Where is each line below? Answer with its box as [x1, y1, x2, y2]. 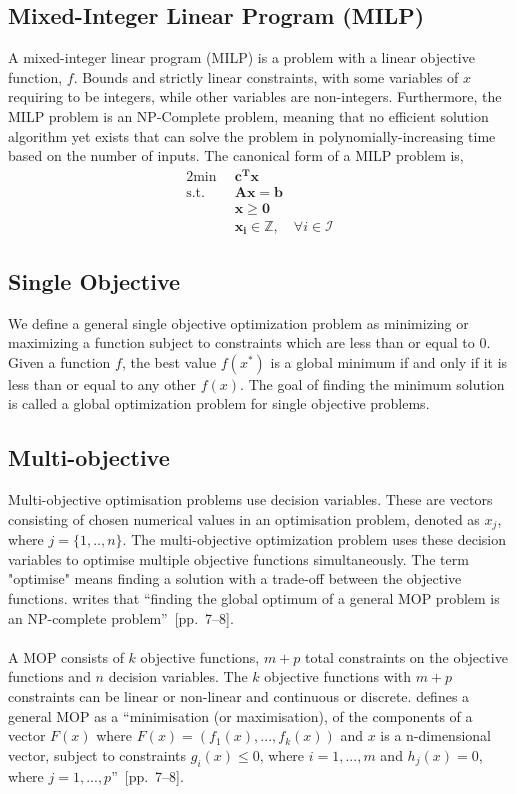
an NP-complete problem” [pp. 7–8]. [8, 607, 234, 628]
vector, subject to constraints [8, 744, 187, 765]
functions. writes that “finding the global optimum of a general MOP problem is [8, 588, 500, 609]
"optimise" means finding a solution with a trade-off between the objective [8, 568, 462, 589]
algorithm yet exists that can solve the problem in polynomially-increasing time [8, 125, 496, 146]
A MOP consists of [8, 646, 124, 667]
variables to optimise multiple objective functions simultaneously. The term [8, 548, 469, 569]
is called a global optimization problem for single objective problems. [8, 393, 430, 414]
